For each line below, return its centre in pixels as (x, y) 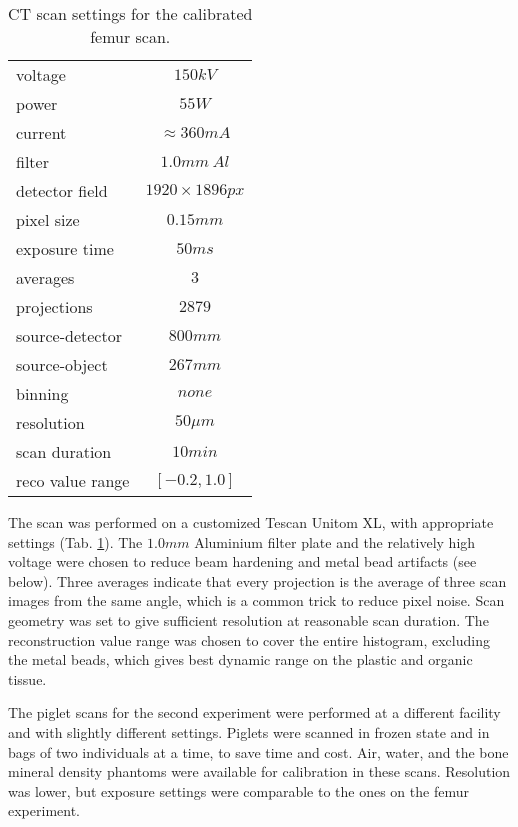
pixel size (48, 219)
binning (42, 393)
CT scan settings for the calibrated (130, 13)
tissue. (27, 678)
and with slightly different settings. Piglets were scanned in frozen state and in (249, 731)
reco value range (73, 480)
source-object (62, 364)
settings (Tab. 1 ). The (75, 541)
